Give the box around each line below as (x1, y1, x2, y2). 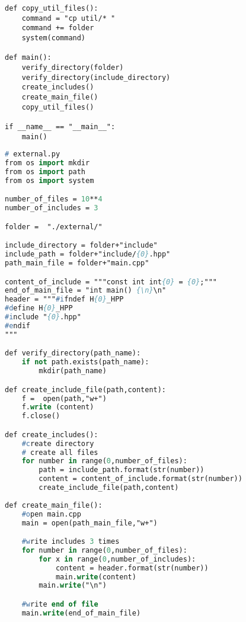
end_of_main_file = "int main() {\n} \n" (5, 286, 167, 295)
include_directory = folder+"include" (5, 241, 158, 250)
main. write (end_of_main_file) (21, 608, 141, 617)
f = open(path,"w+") (21, 394, 107, 403)
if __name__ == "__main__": (5, 122, 116, 131)
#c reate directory (21, 439, 94, 448)
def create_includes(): (5, 430, 98, 439)
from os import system (5, 176, 94, 185)
